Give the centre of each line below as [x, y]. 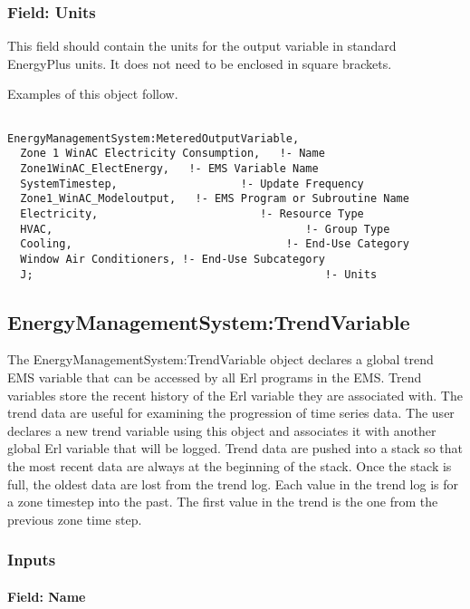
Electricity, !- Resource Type [192, 213]
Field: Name [47, 596]
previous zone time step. [75, 519]
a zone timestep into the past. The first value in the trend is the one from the [223, 502]
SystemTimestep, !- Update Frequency [192, 184]
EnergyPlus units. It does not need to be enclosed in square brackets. [200, 63]
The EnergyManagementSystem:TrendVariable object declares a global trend [221, 359]
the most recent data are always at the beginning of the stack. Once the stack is [230, 465]
